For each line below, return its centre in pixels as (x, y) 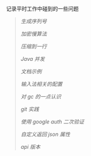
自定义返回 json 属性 (45, 134)
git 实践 (30, 109)
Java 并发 (33, 59)
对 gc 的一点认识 (41, 97)
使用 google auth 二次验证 (52, 122)
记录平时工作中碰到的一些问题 (42, 9)
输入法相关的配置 (41, 84)
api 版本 (30, 147)
